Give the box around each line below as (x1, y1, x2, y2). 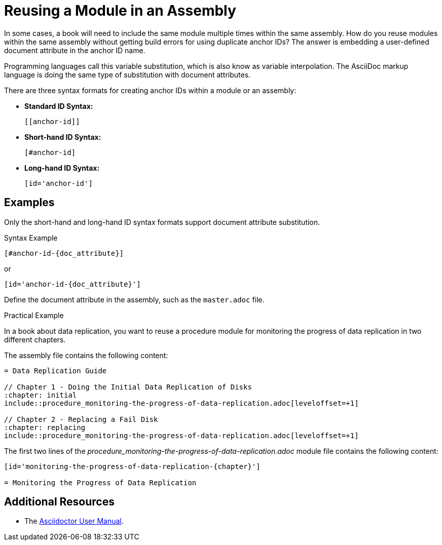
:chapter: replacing (4, 423, 86, 432)
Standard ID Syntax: (24, 101, 93, 110)
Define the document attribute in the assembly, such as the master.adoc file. (4, 295, 265, 304)
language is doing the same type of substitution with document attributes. (4, 70, 251, 79)
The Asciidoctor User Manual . (24, 517, 124, 526)
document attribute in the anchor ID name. (4, 46, 145, 55)
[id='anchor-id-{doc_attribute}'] (4, 280, 141, 288)
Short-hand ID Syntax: (24, 132, 101, 141)
